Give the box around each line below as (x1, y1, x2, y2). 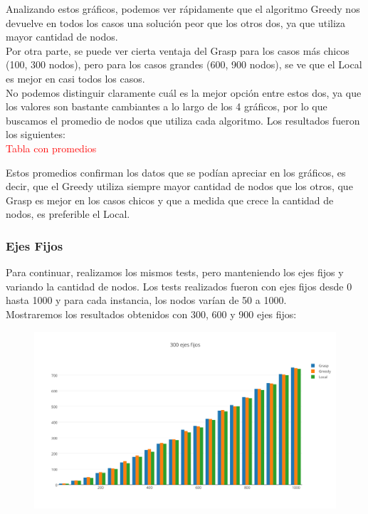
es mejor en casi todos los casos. (6, 70, 145, 85)
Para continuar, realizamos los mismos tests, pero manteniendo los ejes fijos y (6, 265, 344, 280)
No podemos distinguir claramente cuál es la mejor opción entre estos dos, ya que (6, 85, 362, 100)
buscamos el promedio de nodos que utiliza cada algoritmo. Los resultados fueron (6, 112, 360, 127)
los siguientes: (6, 127, 65, 142)
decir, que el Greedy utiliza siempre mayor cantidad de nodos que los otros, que (6, 179, 353, 194)
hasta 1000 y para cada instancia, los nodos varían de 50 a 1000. (6, 293, 287, 308)
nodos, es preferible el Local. (6, 206, 130, 221)
